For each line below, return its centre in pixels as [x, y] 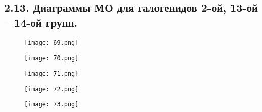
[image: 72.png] [51, 89]
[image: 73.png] [51, 105]
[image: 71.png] [51, 73]
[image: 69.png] [51, 43]
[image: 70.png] [51, 58]
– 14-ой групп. [41, 22]
